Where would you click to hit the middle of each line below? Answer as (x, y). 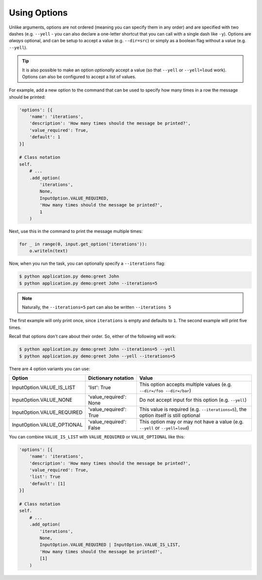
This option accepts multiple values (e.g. (186, 384)
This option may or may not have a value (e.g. (191, 422)
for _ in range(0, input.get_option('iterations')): (83, 244)
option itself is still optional (170, 415)
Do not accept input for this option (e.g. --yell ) (193, 400)
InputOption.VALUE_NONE (42, 400)
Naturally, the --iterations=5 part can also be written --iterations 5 (97, 307)
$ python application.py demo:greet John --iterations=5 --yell (97, 349)
